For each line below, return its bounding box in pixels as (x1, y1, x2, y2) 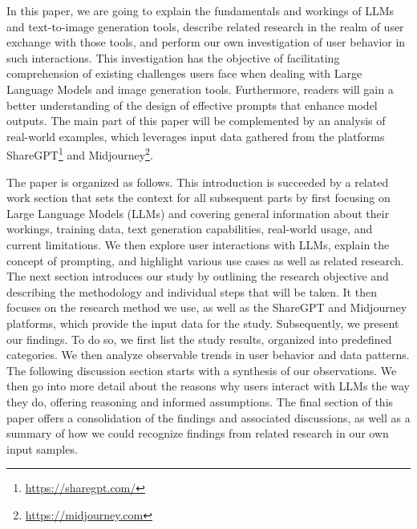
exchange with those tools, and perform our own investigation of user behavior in (6, 34, 406, 50)
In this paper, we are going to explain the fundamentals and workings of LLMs (6, 2, 395, 18)
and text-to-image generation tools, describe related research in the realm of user (6, 18, 404, 34)
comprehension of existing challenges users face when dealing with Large (6, 65, 362, 82)
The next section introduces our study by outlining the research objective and (6, 268, 389, 285)
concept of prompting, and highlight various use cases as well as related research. (6, 252, 404, 269)
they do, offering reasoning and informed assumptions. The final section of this (6, 393, 394, 410)
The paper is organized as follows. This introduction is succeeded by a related (6, 173, 389, 190)
